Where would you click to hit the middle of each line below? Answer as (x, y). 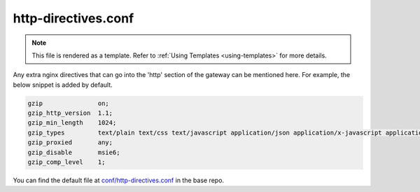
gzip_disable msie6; (74, 152)
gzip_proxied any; (70, 143)
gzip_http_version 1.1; (70, 113)
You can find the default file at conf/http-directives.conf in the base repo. (118, 180)
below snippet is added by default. (63, 85)
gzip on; (69, 103)
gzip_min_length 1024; (72, 123)
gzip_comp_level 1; (66, 162)
